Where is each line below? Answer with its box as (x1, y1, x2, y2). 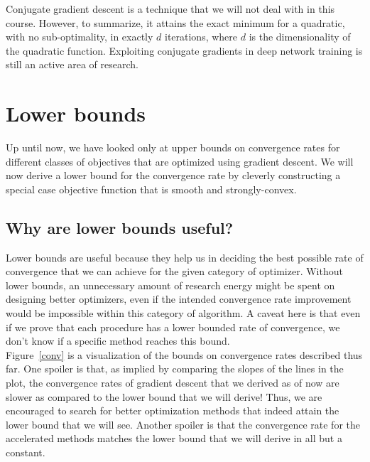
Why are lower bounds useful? (6, 216, 234, 238)
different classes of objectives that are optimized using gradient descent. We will (6, 154, 354, 168)
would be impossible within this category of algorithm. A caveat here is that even (6, 306, 361, 321)
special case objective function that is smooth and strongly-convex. (6, 181, 297, 196)
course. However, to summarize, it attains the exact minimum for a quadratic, (6, 15, 345, 30)
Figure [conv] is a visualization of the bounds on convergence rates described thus (6, 347, 363, 362)
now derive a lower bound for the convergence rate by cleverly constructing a (6, 168, 341, 183)
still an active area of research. (6, 57, 138, 72)
